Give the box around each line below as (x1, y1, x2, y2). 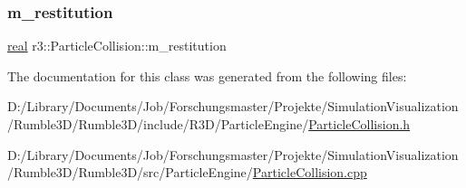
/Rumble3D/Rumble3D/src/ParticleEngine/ (7, 163, 253, 182)
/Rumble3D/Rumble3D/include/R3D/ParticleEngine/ (7, 115, 309, 133)
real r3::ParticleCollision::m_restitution (7, 36, 227, 55)
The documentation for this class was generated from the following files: (7, 66, 407, 85)
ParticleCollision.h (308, 115, 411, 133)
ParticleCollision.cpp (252, 163, 367, 182)
